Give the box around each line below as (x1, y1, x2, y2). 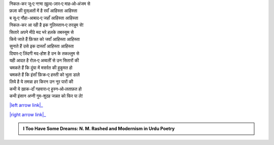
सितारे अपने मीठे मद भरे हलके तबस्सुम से (9, 29, 74, 35)
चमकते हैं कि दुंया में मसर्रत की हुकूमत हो (9, 64, 73, 70)
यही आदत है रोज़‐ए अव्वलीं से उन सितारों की (9, 57, 79, 63)
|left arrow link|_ (9, 102, 43, 108)
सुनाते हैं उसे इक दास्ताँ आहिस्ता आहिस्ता (9, 43, 74, 49)
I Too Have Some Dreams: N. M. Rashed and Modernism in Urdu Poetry (23, 126, 175, 132)
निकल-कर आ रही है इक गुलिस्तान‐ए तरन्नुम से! (9, 22, 84, 28)
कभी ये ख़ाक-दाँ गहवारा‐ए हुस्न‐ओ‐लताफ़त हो (9, 86, 82, 92)
